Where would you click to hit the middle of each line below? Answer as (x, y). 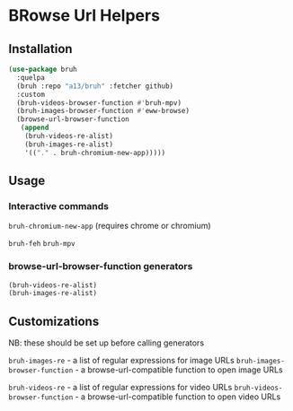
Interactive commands (59, 205)
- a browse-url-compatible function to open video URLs (178, 397)
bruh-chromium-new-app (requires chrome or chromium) (110, 226)
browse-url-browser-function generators (101, 267)
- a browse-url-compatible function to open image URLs (179, 370)
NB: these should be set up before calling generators (106, 343)
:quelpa (31, 77)
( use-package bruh (43, 69)
